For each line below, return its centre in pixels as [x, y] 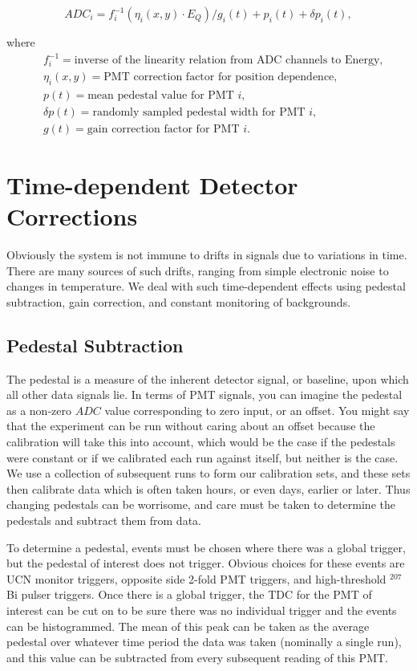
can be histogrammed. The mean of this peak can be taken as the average [188, 626]
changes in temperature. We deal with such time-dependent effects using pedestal [206, 286]
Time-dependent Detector [152, 184]
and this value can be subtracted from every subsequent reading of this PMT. [197, 657]
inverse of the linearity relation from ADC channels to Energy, [229, 61]
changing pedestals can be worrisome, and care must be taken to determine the [201, 504]
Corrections [72, 216]
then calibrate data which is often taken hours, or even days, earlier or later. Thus [208, 488]
